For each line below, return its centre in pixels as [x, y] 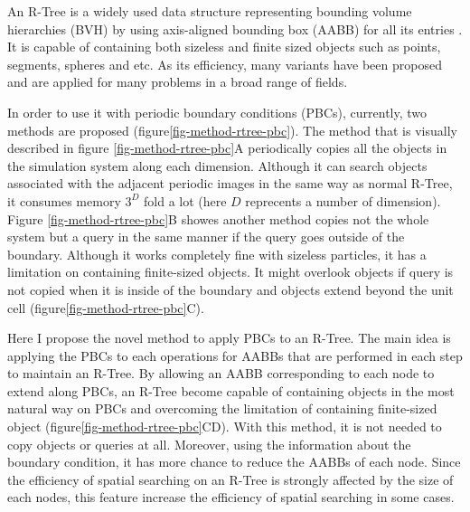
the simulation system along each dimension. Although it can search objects [217, 165]
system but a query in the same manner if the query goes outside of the [206, 237]
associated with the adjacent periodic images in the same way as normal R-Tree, [230, 183]
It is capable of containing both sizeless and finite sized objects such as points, [224, 47]
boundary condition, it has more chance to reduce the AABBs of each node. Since [234, 462]
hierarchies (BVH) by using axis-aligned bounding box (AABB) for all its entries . [235, 28]
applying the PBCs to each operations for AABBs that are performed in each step [235, 355]
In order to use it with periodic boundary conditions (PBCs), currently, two [217, 112]
